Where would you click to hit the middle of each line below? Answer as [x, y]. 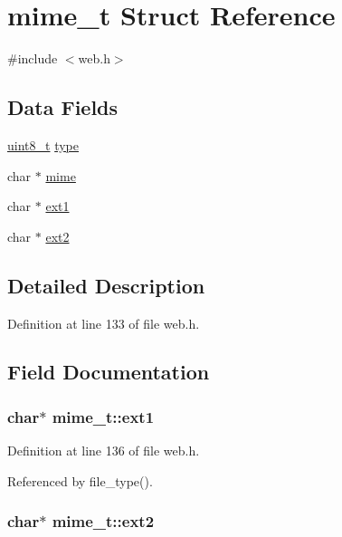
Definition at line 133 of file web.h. [104, 323]
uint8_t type [43, 144]
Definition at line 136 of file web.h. [104, 451]
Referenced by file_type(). [80, 480]
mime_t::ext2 [103, 521]
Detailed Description [106, 285]
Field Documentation [109, 372]
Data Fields [63, 107]
